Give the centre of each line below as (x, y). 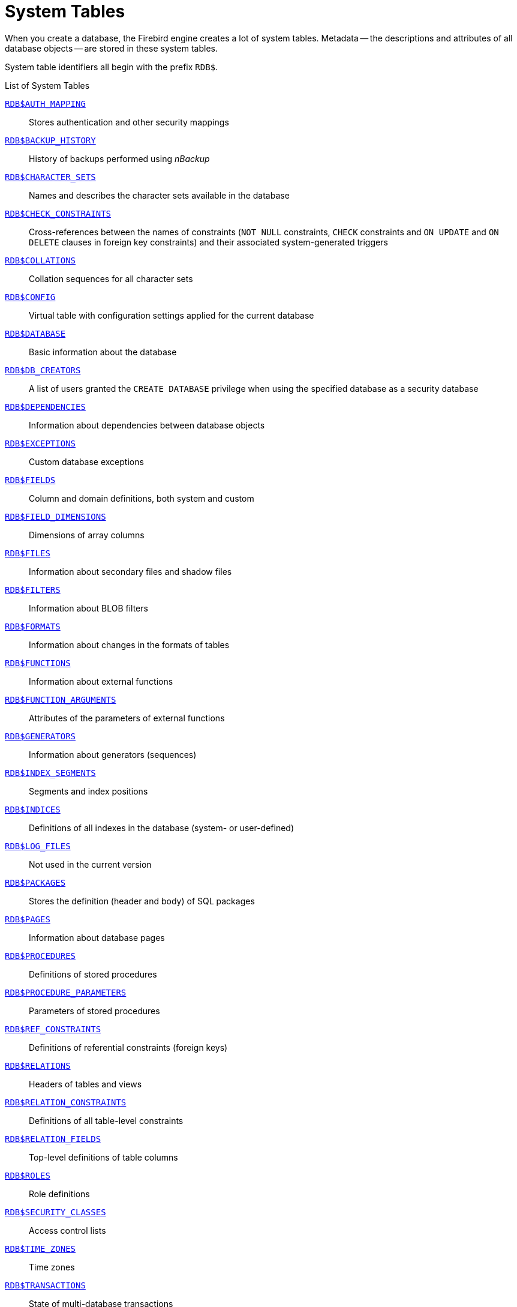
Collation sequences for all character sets (111, 278)
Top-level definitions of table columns (103, 1157)
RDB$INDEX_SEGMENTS (50, 773)
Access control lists (67, 1230)
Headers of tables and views (85, 1084)
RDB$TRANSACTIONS (45, 1285)
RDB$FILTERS (33, 590)
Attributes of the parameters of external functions (127, 718)
